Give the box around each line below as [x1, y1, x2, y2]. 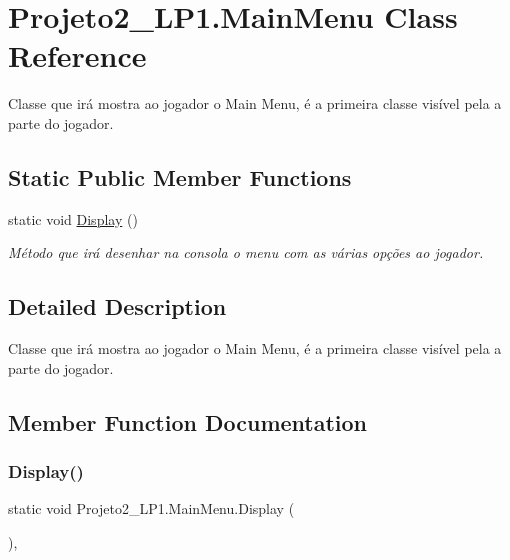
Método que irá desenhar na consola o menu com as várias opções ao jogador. [8, 242, 484, 263]
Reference [8, 35, 147, 76]
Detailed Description [8, 291, 227, 322]
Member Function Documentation [8, 406, 368, 437]
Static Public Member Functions [8, 161, 352, 192]
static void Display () [8, 208, 138, 229]
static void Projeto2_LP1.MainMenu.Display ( [8, 498, 295, 519]
